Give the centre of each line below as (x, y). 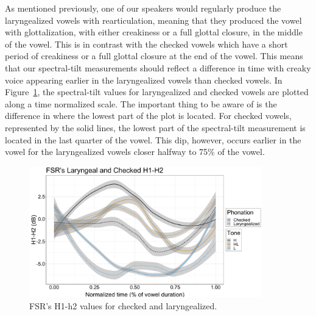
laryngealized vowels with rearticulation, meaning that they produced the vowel (153, 20)
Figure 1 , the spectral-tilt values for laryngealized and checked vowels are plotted (157, 92)
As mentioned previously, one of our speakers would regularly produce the (143, 8)
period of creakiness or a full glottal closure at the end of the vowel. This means (154, 56)
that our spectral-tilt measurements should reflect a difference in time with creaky (158, 67)
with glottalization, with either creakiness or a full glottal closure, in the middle (154, 32)
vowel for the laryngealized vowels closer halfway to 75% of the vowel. (135, 152)
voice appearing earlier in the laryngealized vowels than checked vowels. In (144, 80)
